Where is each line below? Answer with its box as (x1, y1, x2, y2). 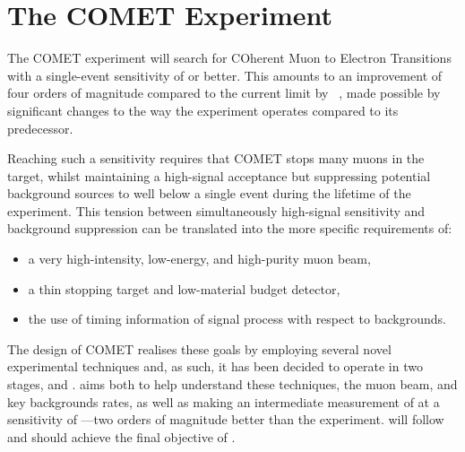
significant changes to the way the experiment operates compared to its (7, 100, 399, 119)
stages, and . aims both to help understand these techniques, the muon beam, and (7, 375, 458, 394)
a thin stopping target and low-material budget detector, (28, 279, 340, 298)
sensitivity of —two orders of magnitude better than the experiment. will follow (7, 410, 444, 429)
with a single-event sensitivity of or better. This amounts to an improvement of (7, 65, 443, 84)
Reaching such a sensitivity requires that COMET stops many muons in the (7, 149, 425, 168)
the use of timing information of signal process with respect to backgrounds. (28, 309, 446, 328)
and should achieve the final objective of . (7, 427, 236, 446)
